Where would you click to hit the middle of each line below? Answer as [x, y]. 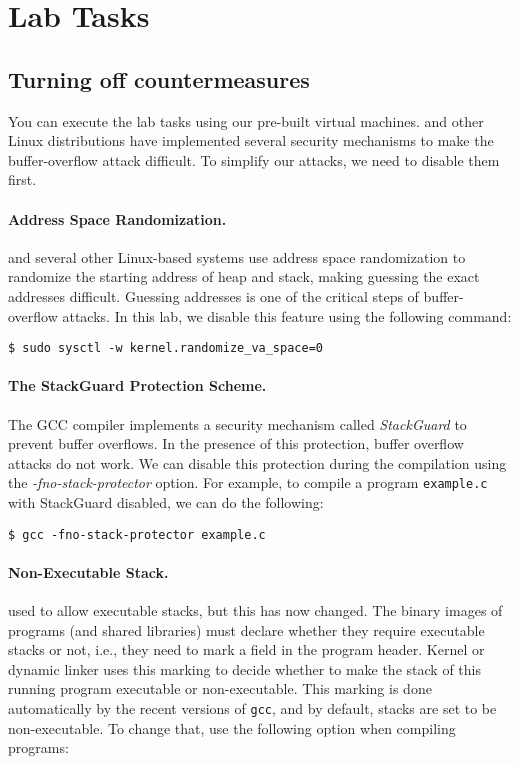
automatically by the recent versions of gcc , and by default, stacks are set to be [252, 708]
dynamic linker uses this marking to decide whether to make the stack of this [244, 668]
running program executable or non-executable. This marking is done [220, 688]
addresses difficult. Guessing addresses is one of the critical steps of [213, 295]
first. [22, 179]
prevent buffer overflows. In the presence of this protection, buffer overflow [236, 443]
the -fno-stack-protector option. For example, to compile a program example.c [248, 482]
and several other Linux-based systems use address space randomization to [237, 256]
